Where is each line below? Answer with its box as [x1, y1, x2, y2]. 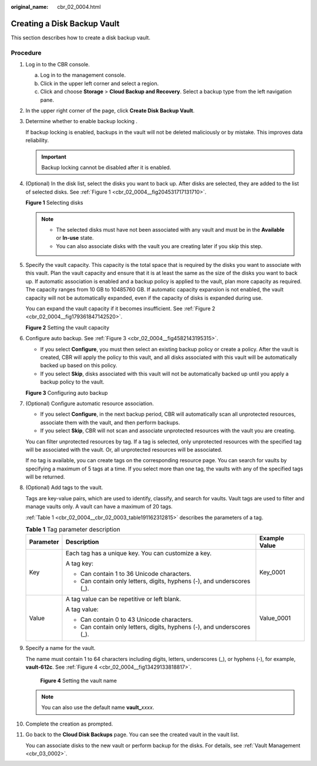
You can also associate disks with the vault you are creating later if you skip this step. [56, 242, 263, 249]
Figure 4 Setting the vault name [40, 677, 117, 684]
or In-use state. [56, 235, 94, 242]
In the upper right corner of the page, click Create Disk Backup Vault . [25, 107, 195, 114]
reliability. [25, 137, 49, 144]
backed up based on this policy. [40, 362, 117, 369]
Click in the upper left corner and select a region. [40, 80, 159, 87]
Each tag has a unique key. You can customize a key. [65, 549, 212, 557]
